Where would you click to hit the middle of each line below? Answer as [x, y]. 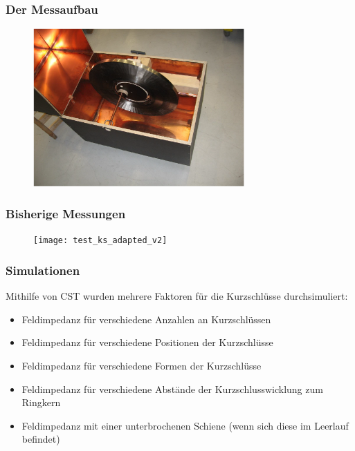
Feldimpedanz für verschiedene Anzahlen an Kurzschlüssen [146, 319]
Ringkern [41, 402]
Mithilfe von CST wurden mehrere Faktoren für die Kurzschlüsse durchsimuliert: [177, 296]
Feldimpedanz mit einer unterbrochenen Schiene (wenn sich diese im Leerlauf [185, 425]
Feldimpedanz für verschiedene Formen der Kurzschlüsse [142, 365]
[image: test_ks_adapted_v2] [100, 241]
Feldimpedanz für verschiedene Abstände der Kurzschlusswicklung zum [172, 388]
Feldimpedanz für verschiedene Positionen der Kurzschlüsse [147, 342]
